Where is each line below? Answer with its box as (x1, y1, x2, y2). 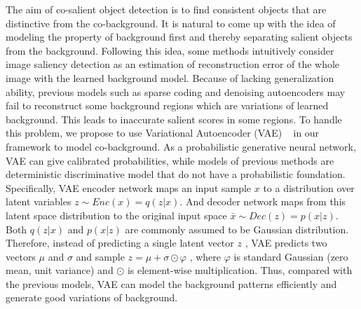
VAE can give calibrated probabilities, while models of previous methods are (6, 153, 334, 167)
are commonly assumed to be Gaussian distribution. (125, 221, 349, 236)
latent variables (6, 194, 71, 209)
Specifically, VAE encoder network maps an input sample (6, 180, 252, 195)
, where (189, 249, 222, 263)
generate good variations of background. (6, 290, 178, 305)
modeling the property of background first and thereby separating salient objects (6, 29, 353, 44)
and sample (76, 249, 125, 263)
